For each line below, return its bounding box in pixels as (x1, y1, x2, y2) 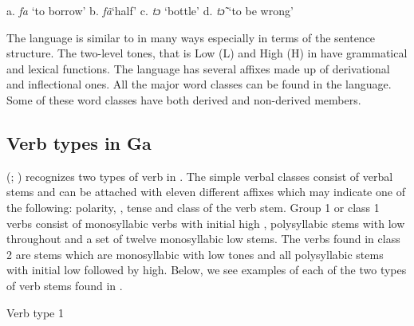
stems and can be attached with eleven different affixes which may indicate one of (6, 183, 405, 200)
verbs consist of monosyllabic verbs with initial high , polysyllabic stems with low (6, 214, 405, 231)
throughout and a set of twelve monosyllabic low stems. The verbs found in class (6, 230, 400, 247)
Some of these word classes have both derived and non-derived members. (6, 91, 361, 108)
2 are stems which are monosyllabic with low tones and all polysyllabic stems (6, 245, 384, 262)
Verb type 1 (6, 304, 64, 320)
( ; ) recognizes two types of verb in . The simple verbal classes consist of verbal (6, 167, 393, 184)
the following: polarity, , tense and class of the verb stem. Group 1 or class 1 (6, 198, 380, 215)
